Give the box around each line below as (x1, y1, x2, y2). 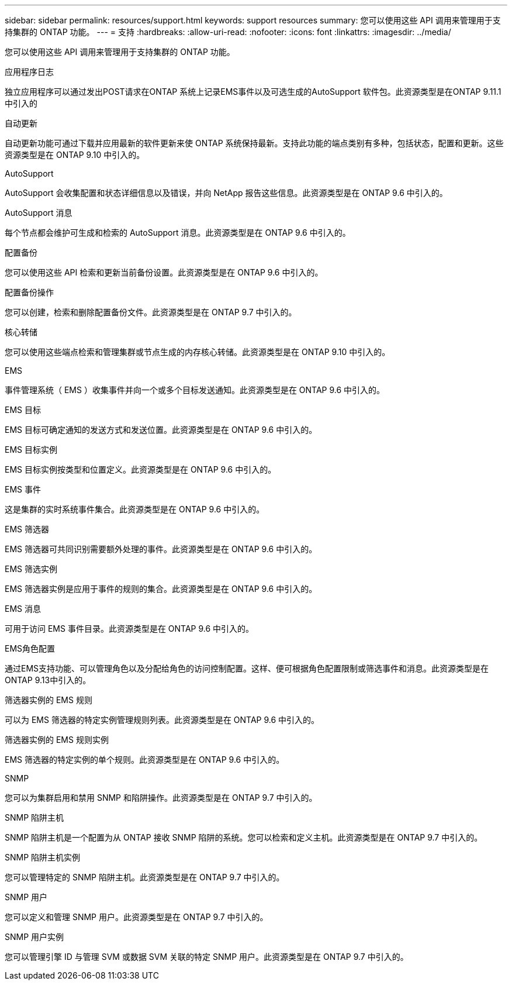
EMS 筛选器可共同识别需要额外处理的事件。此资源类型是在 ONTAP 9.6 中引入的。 (5, 544, 317, 554)
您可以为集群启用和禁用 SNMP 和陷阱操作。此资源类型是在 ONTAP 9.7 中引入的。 (5, 793, 317, 803)
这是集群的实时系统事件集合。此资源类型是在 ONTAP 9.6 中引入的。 (5, 504, 265, 514)
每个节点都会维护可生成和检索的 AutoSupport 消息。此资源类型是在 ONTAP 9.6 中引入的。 (5, 228, 351, 237)
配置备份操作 (5, 287, 54, 297)
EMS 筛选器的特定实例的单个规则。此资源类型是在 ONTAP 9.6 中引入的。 (5, 755, 285, 764)
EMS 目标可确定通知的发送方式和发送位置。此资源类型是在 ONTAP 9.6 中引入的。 (5, 425, 317, 435)
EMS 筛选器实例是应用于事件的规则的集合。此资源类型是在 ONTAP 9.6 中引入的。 (5, 584, 317, 594)
